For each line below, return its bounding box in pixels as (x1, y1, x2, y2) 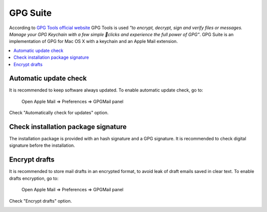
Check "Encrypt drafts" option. (9, 198, 72, 204)
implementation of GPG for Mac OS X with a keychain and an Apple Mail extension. (9, 39, 178, 44)
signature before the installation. (9, 142, 75, 148)
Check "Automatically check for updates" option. (9, 110, 109, 116)
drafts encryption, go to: (9, 175, 59, 181)
